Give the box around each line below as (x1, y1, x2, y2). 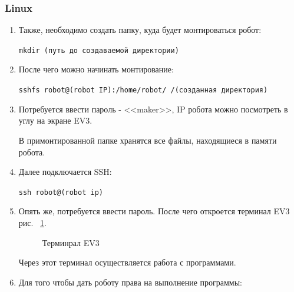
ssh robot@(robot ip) (18, 188, 103, 197)
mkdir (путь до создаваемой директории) (18, 46, 179, 55)
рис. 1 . (18, 216, 47, 228)
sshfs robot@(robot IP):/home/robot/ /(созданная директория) (18, 86, 268, 95)
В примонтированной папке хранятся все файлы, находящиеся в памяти (18, 134, 277, 146)
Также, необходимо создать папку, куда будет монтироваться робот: (18, 24, 262, 36)
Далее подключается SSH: (18, 165, 112, 178)
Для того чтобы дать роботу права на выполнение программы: (18, 276, 242, 288)
